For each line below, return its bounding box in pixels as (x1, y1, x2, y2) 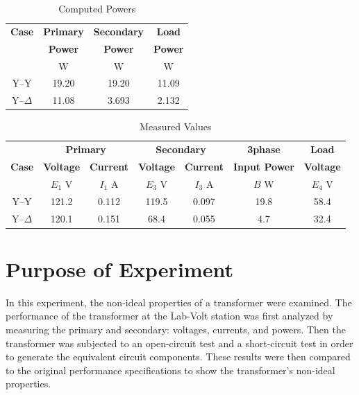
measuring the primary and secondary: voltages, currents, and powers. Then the (6, 322, 346, 336)
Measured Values (140, 119, 212, 134)
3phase (247, 142, 281, 157)
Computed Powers (58, 1, 136, 15)
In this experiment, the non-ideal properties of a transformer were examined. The (6, 295, 352, 309)
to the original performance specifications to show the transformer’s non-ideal (6, 362, 335, 377)
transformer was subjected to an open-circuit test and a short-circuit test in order (6, 335, 353, 350)
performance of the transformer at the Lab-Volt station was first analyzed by (6, 308, 333, 323)
